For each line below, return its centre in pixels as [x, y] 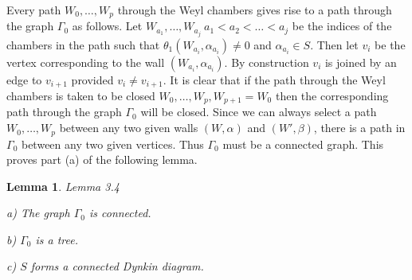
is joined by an [361, 62]
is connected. [120, 213]
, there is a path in [359, 128]
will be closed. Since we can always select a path [259, 112]
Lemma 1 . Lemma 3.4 [63, 186]
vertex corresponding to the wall [86, 62]
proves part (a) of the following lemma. [102, 159]
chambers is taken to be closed [81, 95]
